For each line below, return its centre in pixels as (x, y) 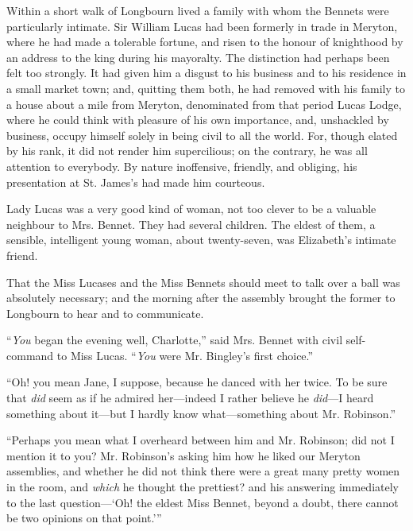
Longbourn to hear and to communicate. (105, 313)
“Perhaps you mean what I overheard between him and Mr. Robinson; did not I (201, 440)
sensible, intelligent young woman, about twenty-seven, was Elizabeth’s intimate (201, 240)
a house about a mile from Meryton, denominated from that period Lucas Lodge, (204, 104)
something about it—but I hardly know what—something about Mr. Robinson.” (201, 413)
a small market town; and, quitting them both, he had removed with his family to (206, 88)
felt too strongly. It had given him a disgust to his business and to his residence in (206, 73)
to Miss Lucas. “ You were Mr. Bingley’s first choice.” (185, 355)
